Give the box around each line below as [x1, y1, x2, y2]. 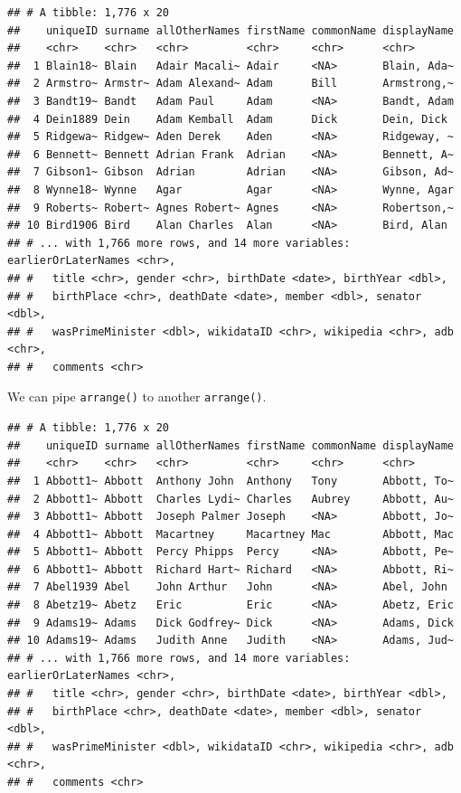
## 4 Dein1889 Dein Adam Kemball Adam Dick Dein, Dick [7, 112, 447, 126]
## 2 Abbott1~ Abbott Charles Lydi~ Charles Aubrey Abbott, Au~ [7, 492, 454, 505]
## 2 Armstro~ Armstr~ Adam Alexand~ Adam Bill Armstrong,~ [7, 77, 454, 90]
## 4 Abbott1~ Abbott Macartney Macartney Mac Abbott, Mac [7, 527, 454, 541]
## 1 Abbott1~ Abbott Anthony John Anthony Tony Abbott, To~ [7, 474, 454, 487]
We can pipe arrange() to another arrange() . [7, 387, 267, 406]
